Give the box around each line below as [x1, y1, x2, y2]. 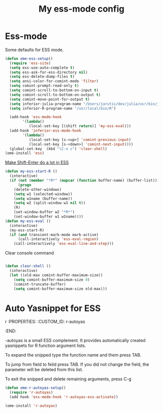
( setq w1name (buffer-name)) [14, 196, 73, 201]
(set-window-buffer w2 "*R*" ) [14, 210, 75, 215]
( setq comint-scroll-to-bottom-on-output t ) [9, 92, 101, 97]
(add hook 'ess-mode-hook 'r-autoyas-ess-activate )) [9, 395, 118, 399]
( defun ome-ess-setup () [5, 56, 53, 61]
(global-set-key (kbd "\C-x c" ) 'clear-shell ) [9, 146, 108, 151]
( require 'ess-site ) [9, 61, 51, 66]
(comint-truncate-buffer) [14, 282, 66, 287]
